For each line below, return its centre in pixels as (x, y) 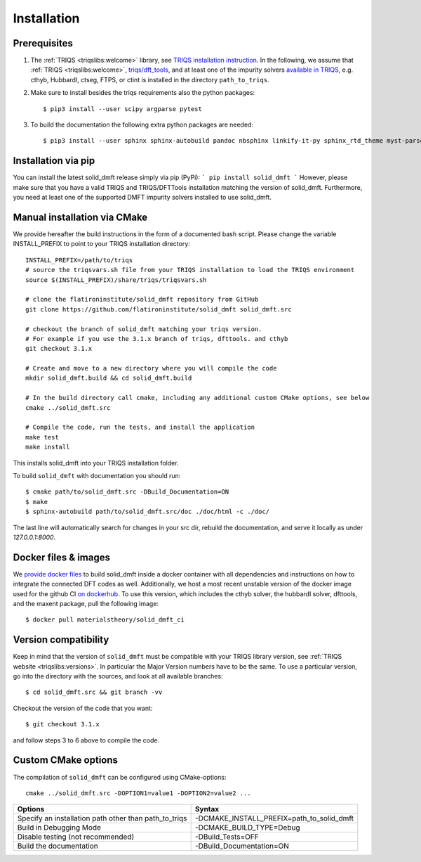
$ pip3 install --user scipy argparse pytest (123, 109)
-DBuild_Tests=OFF (227, 837)
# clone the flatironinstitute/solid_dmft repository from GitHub (142, 300)
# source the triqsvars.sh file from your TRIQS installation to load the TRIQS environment (190, 270)
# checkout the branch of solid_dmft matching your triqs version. (144, 329)
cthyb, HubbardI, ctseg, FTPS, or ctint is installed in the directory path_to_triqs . (150, 79)
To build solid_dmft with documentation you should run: (97, 475)
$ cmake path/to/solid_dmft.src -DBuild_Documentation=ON (127, 492)
